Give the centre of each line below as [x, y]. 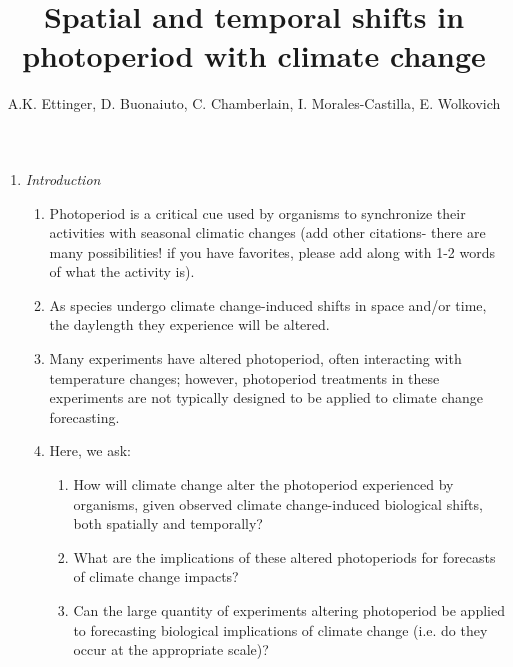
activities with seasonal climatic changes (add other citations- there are [267, 232]
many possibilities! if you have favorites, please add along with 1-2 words [272, 251]
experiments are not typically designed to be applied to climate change [266, 397]
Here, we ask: [90, 450]
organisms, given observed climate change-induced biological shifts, [278, 503]
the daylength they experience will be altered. [189, 324]
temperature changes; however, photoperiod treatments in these [244, 377]
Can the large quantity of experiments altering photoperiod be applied [289, 610]
